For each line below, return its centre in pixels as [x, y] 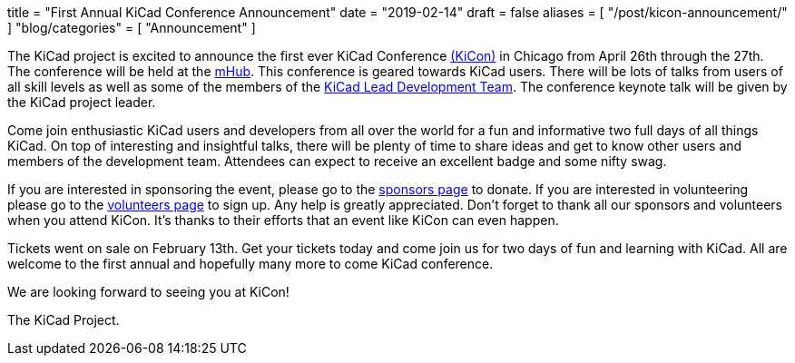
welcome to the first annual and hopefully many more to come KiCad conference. [250, 264]
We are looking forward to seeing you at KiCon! [148, 292]
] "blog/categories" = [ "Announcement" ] [132, 28]
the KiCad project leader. [82, 102]
